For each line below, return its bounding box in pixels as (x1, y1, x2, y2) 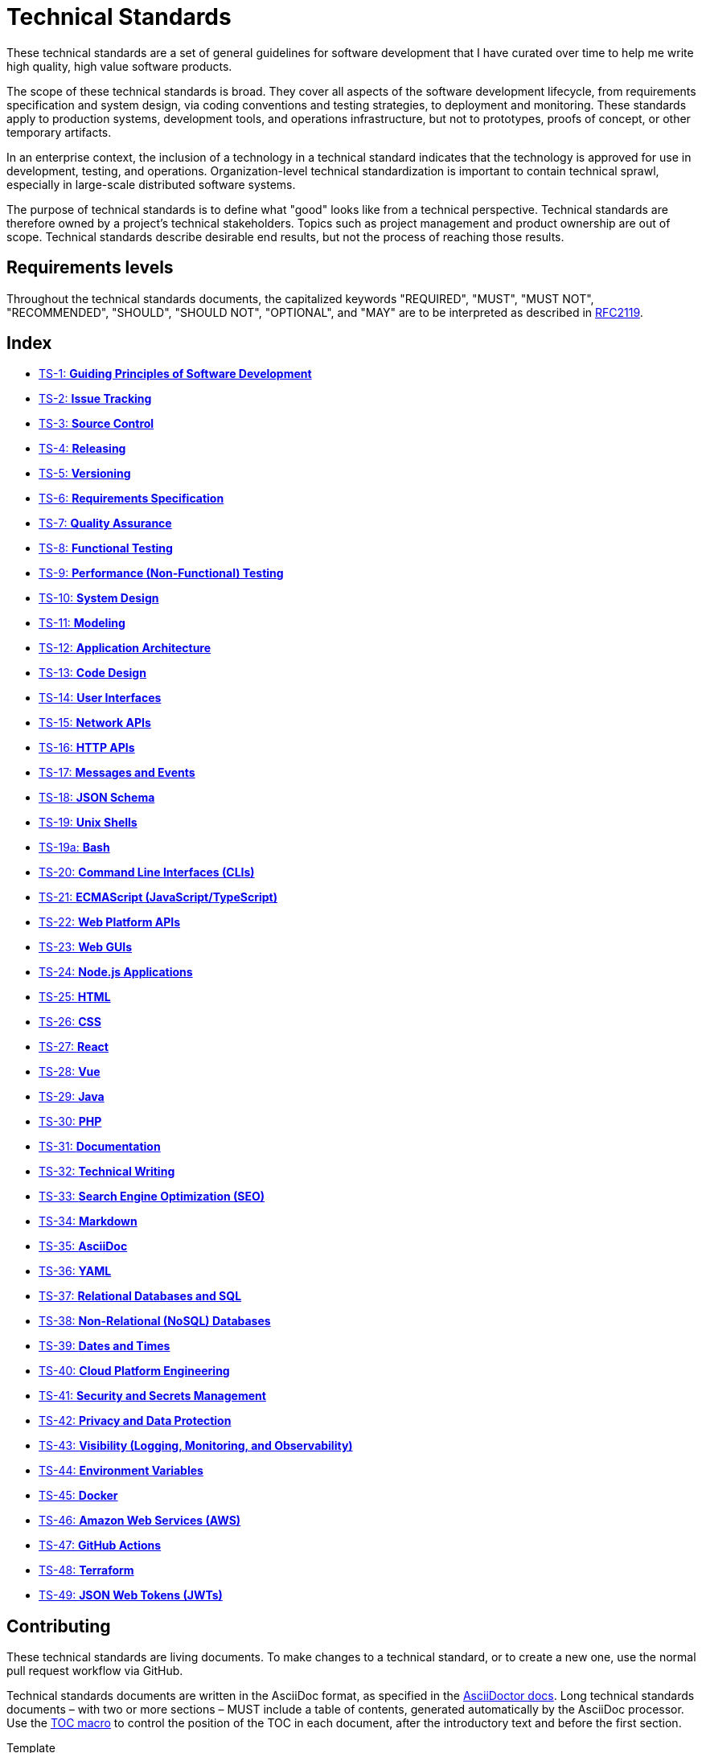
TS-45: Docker (39, 1488, 118, 1503)
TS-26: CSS (39, 1015, 101, 1029)
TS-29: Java (39, 1090, 105, 1104)
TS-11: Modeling (39, 616, 125, 630)
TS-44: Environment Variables (39, 1464, 203, 1478)
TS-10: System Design (39, 591, 159, 606)
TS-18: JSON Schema (39, 790, 155, 805)
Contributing (6, 1615, 111, 1636)
